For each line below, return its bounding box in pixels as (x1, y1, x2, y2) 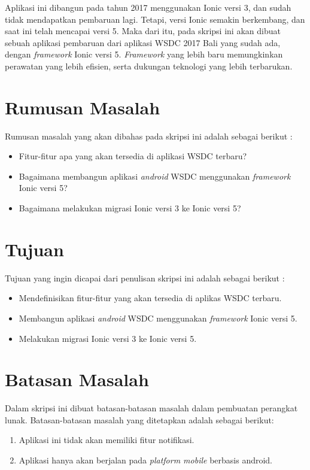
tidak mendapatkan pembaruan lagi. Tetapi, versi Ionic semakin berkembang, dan (5, 13, 305, 25)
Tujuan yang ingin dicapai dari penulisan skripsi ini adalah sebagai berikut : (5, 271, 285, 284)
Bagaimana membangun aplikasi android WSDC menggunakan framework (19, 169, 291, 182)
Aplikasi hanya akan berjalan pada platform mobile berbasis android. (19, 454, 273, 466)
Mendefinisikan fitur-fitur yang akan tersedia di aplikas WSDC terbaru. (19, 292, 282, 304)
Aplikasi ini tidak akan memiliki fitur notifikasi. (19, 433, 194, 446)
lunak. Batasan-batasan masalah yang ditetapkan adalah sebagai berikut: (5, 413, 274, 426)
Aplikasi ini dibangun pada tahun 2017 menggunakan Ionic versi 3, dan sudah (5, 1, 291, 13)
